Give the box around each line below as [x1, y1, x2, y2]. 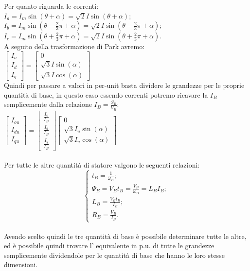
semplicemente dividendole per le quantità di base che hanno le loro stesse [4, 250, 225, 260]
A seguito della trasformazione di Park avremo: [4, 41, 145, 51]
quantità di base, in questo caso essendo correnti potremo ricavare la [4, 89, 208, 100]
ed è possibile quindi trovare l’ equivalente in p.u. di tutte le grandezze [4, 240, 214, 251]
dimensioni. [4, 259, 38, 270]
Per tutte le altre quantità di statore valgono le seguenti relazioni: [4, 160, 200, 170]
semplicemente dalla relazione [4, 99, 92, 109]
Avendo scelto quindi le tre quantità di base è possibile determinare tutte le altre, [4, 231, 247, 241]
